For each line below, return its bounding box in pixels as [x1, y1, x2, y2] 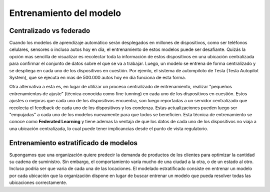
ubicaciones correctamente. [9, 180, 67, 186]
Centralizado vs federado [9, 26, 90, 35]
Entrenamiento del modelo [9, 7, 121, 18]
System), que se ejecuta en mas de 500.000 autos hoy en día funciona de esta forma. [9, 75, 186, 81]
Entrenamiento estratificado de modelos [9, 139, 137, 147]
